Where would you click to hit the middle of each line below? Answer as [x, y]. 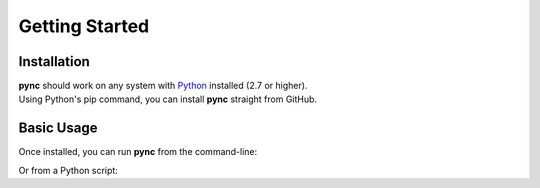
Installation [54, 61]
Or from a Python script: [68, 170]
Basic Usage [58, 128]
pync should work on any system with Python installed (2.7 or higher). [163, 86]
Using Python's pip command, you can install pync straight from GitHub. [168, 99]
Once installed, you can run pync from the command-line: [138, 152]
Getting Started [84, 26]
